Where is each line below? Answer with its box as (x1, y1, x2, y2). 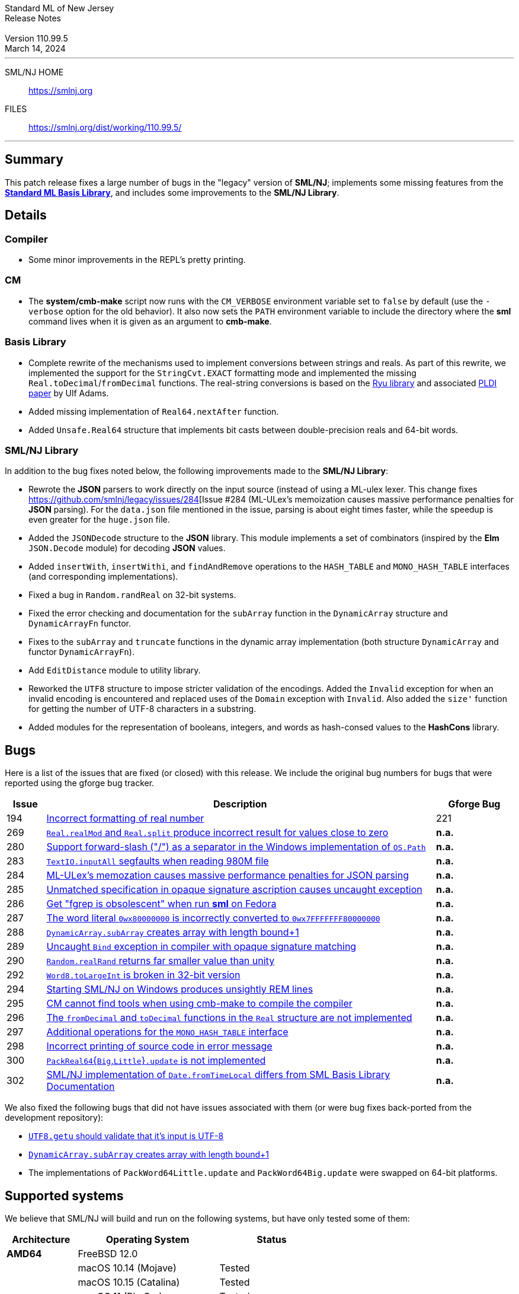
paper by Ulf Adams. (28, 387, 109, 398)
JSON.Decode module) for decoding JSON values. (28, 543, 226, 554)
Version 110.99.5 (5, 33, 68, 43)
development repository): (5, 1112, 104, 1123)
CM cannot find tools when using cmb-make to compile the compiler (46, 997, 353, 1010)
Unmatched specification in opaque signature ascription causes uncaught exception (46, 883, 422, 896)
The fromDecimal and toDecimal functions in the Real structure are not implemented (46, 1012, 412, 1024)
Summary (5, 152, 63, 167)
